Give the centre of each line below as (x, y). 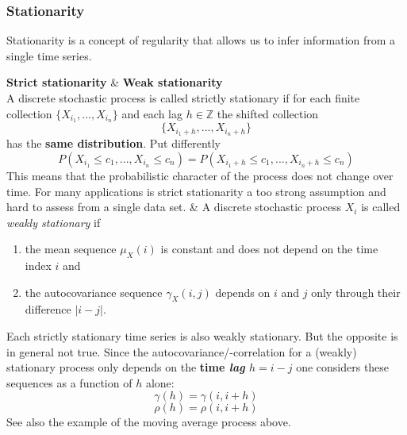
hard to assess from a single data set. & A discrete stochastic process (174, 207)
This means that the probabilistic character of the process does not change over (200, 175)
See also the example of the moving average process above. (149, 422)
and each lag (152, 113)
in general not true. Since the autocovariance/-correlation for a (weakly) (182, 351)
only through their (356, 292)
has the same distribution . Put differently (114, 143)
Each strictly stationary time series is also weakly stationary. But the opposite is (202, 336)
